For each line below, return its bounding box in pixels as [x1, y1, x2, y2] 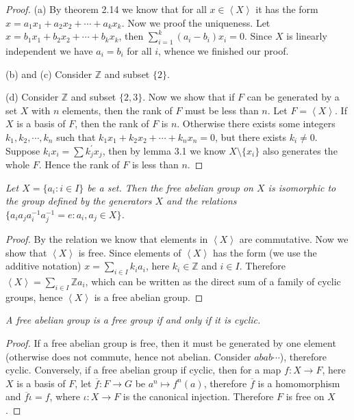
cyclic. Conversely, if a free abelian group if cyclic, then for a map [5, 363, 281, 377]
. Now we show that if [142, 90, 235, 104]
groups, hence [5, 289, 63, 304]
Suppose [5, 143, 40, 157]
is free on [286, 389, 325, 404]
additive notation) [5, 259, 81, 273]
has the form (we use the [212, 245, 317, 259]
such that [56, 129, 96, 144]
